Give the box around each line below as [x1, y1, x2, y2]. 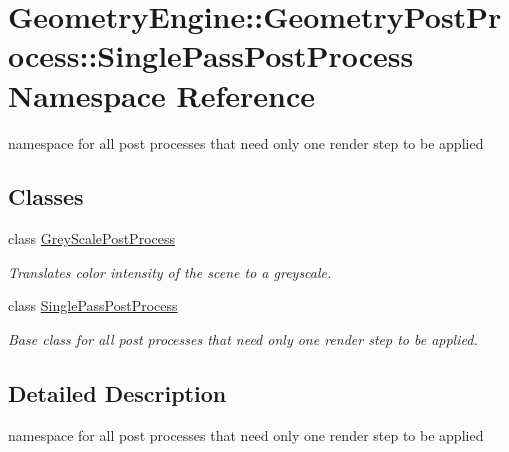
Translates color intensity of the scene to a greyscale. [8, 261, 332, 282]
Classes [8, 181, 84, 212]
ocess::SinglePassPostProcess [8, 35, 414, 76]
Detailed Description [8, 378, 227, 409]
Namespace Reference [8, 74, 315, 115]
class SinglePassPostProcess [8, 295, 178, 316]
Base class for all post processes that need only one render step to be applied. [8, 329, 478, 350]
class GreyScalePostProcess [8, 228, 175, 249]
